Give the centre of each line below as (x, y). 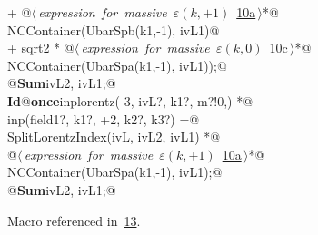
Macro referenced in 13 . (74, 220)
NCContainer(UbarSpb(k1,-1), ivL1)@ (114, 29)
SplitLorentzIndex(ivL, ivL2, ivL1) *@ (114, 137)
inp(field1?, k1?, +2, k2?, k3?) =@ (104, 118)
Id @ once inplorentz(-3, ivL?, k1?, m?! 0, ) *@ (130, 100)
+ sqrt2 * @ (41, 48)
